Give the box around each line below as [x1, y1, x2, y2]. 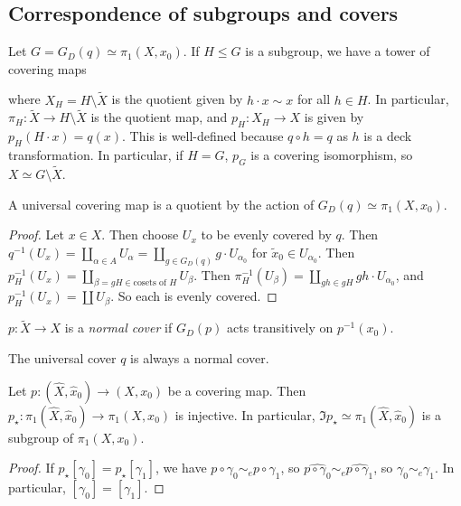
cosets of [133, 278, 166, 288]
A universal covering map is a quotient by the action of [8, 194, 315, 213]
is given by [304, 108, 364, 126]
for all [296, 89, 331, 108]
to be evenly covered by [201, 225, 332, 244]
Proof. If [8, 458, 54, 477]
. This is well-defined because [122, 126, 284, 145]
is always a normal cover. [130, 349, 269, 368]
